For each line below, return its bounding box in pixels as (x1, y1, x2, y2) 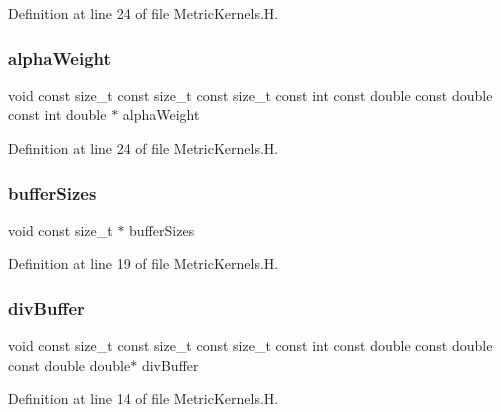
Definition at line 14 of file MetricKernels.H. (8, 388, 279, 409)
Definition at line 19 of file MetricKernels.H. (8, 253, 279, 274)
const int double (8, 104, 107, 125)
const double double (8, 354, 131, 375)
